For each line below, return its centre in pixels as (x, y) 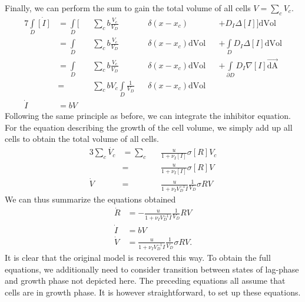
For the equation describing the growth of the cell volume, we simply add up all (149, 127)
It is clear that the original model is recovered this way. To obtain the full (138, 258)
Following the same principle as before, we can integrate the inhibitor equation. (148, 116)
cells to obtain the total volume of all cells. (82, 139)
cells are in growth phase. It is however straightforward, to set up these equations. (153, 292)
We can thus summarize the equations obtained (90, 199)
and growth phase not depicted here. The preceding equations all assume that (145, 281)
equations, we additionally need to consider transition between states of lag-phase (152, 269)
